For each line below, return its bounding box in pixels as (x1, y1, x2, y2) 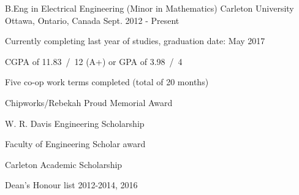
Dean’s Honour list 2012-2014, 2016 (5, 178, 138, 191)
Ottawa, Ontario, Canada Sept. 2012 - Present (5, 13, 180, 26)
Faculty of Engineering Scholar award (5, 137, 146, 150)
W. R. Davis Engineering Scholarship (5, 117, 145, 129)
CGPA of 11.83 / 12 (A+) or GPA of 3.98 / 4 (5, 55, 183, 67)
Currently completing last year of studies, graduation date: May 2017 (5, 34, 265, 47)
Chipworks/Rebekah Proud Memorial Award (5, 96, 173, 109)
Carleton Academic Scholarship (5, 158, 123, 170)
